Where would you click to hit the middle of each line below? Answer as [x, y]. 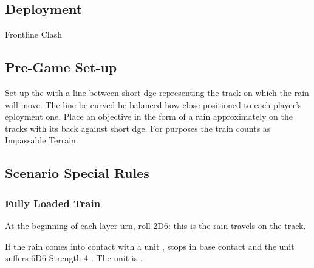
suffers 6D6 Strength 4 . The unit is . [74, 258]
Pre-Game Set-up [61, 67]
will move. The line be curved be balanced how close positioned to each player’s [153, 104]
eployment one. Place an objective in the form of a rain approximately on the [149, 116]
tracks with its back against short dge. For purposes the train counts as [138, 128]
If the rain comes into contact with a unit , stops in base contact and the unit [150, 246]
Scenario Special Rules [77, 173]
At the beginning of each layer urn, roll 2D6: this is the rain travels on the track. [155, 225]
